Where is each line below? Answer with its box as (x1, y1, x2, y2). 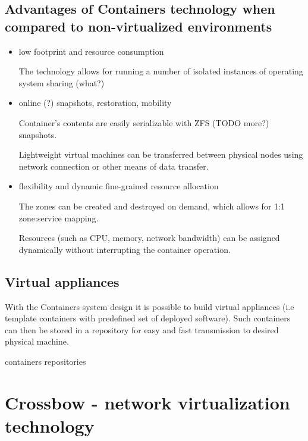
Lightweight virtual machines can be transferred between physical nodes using (18, 148, 303, 161)
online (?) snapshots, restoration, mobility (18, 96, 172, 109)
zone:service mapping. (18, 211, 99, 224)
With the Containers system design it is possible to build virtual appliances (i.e (5, 300, 294, 312)
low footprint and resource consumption (18, 45, 164, 57)
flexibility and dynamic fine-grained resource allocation (18, 180, 219, 192)
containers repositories (5, 355, 86, 367)
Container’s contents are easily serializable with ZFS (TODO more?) (18, 116, 269, 129)
